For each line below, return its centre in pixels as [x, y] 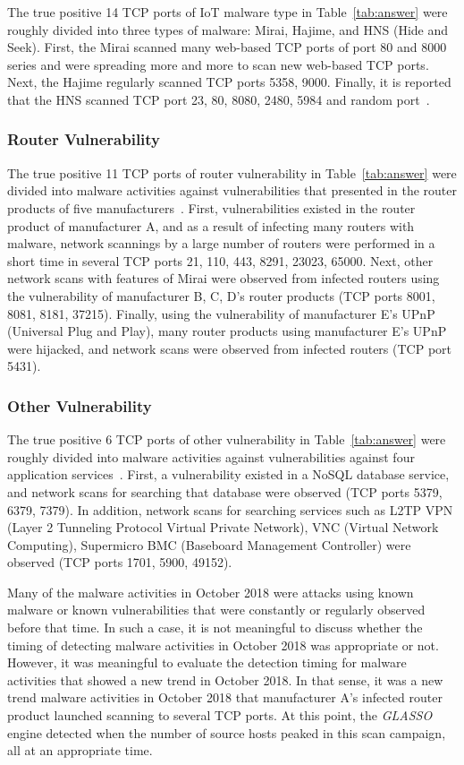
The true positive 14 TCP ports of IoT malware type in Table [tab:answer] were [228, 12]
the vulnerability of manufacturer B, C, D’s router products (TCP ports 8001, [221, 295]
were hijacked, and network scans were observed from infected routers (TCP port [229, 348]
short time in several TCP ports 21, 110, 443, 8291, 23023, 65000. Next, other [220, 260]
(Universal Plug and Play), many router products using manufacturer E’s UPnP [227, 331]
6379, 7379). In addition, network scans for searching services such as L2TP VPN [230, 509]
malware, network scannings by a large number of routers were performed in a [221, 243]
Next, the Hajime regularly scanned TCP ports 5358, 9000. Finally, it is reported [229, 82]
